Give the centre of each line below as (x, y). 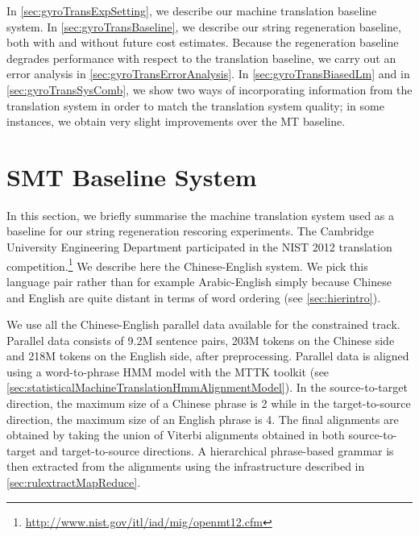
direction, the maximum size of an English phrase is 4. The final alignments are (203, 419)
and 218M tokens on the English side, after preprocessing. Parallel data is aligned (208, 356)
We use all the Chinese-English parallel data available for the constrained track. (203, 324)
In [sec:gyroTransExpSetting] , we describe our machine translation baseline (192, 10)
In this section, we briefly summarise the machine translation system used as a (201, 215)
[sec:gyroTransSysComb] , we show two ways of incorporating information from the (209, 89)
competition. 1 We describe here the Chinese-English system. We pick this (187, 264)
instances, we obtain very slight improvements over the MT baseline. (176, 121)
